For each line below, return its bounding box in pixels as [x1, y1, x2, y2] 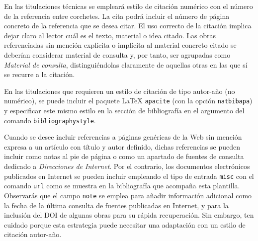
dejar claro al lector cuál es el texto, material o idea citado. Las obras [4, 30, 216, 40]
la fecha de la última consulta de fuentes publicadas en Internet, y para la [4, 200, 229, 210]
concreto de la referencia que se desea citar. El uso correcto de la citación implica [4, 20, 252, 31]
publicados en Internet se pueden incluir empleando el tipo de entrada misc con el [4, 170, 254, 181]
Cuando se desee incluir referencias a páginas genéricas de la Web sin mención [4, 132, 242, 142]
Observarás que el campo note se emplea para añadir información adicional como [4, 190, 252, 200]
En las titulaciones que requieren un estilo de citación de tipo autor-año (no [4, 85, 235, 96]
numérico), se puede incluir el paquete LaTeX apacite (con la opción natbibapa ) [4, 95, 253, 106]
